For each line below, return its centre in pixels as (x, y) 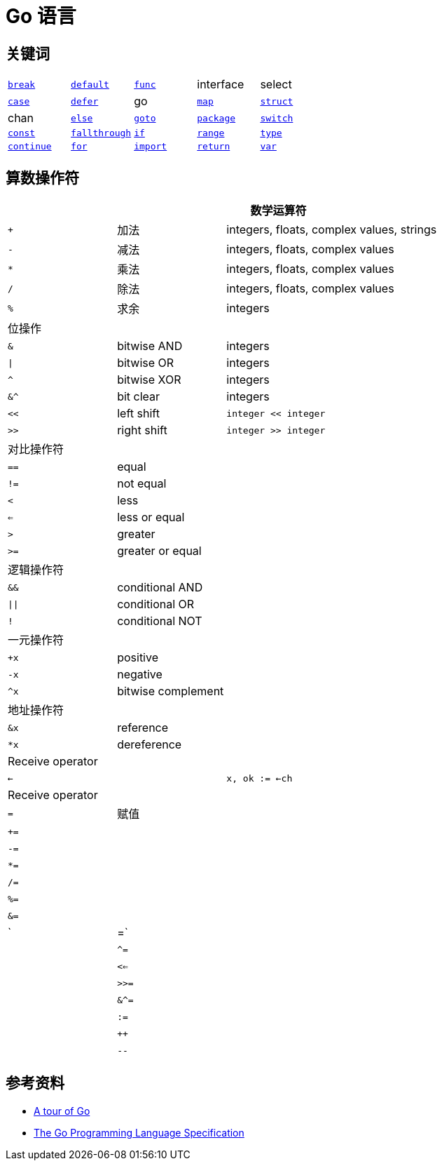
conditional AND (160, 588)
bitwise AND (150, 346)
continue (30, 147)
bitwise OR (146, 363)
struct (277, 101)
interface (221, 85)
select (276, 85)
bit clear (139, 397)
